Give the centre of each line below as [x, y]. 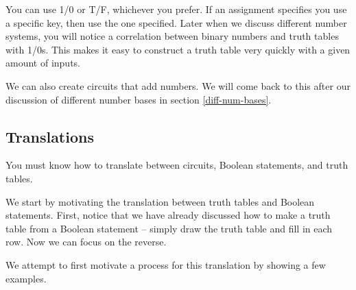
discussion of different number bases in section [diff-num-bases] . [139, 99]
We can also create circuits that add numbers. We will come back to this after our [178, 85]
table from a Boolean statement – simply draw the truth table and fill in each [169, 228]
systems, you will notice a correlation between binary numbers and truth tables [172, 36]
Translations [50, 136]
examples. [26, 278]
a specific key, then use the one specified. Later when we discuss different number [176, 22]
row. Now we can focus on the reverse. [86, 242]
